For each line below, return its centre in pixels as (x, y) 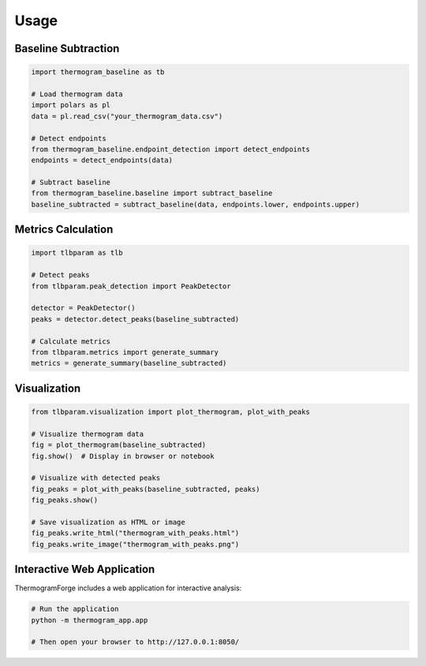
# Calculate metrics (71, 341)
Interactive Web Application (85, 569)
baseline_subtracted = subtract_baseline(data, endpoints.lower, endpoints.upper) (196, 204)
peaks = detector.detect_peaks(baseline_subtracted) (135, 319)
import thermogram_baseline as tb (98, 72)
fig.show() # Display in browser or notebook (123, 456)
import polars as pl (71, 105)
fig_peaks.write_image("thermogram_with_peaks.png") (135, 544)
